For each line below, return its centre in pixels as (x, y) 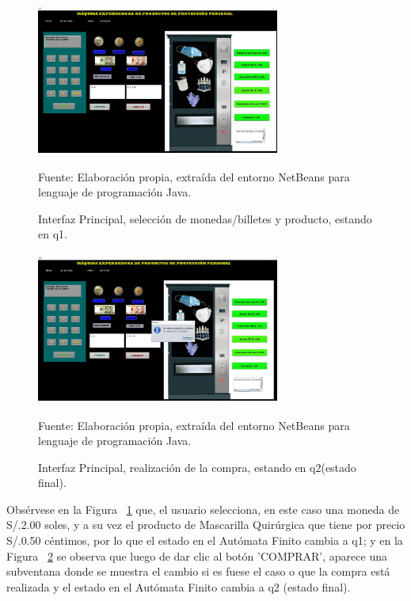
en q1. (53, 234)
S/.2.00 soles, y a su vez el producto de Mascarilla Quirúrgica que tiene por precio (206, 525)
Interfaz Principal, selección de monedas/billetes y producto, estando (205, 218)
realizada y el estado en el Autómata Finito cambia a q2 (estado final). (179, 586)
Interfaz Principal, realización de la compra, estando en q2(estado (197, 467)
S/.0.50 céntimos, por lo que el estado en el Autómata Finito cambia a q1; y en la (205, 540)
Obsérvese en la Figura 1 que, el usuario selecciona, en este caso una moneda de (203, 509)
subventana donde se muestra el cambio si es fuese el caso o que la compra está (198, 571)
